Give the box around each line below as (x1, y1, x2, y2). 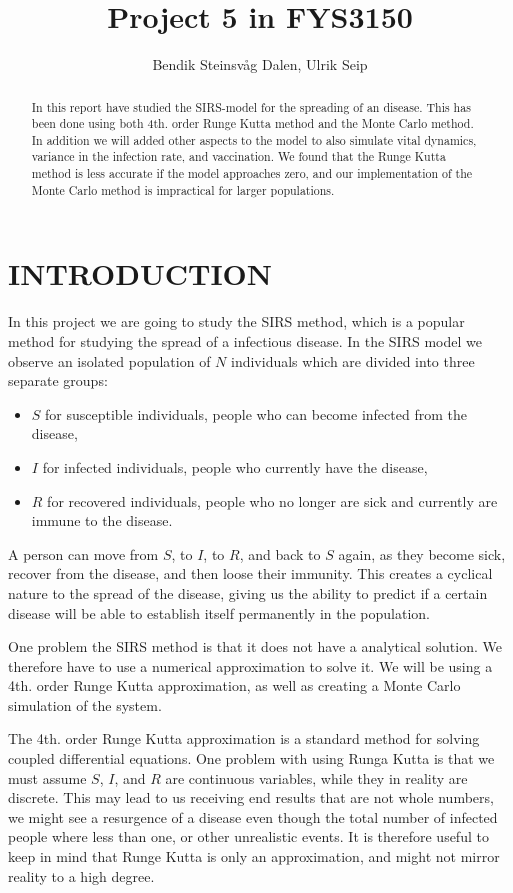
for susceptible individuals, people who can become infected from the (45, 403, 467, 424)
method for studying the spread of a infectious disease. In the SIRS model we (8, 330, 482, 351)
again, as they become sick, (338, 543, 506, 564)
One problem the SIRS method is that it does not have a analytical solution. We (8, 636, 502, 657)
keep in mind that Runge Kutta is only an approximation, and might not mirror (8, 846, 500, 867)
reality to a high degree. (8, 865, 155, 886)
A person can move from (8, 543, 159, 564)
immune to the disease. (31, 510, 173, 531)
